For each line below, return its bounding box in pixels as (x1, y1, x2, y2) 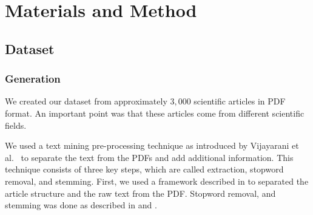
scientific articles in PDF (194, 95, 286, 107)
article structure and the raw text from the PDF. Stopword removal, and (5, 186, 276, 199)
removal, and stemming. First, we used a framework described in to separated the (5, 174, 309, 187)
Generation (5, 71, 61, 86)
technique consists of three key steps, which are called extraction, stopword (5, 163, 284, 176)
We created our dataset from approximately (5, 95, 167, 107)
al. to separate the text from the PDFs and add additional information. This (5, 151, 294, 163)
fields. (5, 118, 27, 131)
